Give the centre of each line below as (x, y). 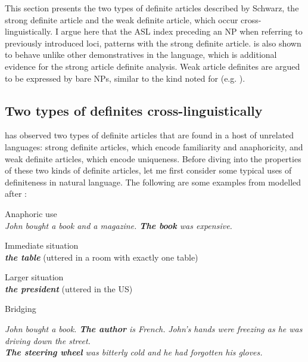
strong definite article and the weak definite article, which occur (122, 19)
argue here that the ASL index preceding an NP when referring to (182, 31)
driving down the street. (48, 340)
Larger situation (34, 277)
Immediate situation (42, 245)
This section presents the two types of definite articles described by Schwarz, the (152, 8)
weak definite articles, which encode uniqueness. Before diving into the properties (153, 158)
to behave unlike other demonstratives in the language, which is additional (141, 55)
